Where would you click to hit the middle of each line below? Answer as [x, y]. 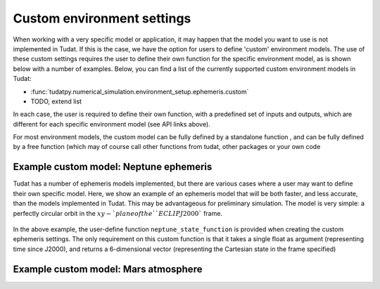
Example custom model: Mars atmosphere [108, 269]
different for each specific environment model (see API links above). [112, 124]
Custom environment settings [102, 18]
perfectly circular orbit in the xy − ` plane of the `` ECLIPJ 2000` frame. [118, 213]
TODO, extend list [56, 101]
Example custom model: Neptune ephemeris [113, 167]
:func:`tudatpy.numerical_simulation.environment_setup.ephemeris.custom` [140, 91]
